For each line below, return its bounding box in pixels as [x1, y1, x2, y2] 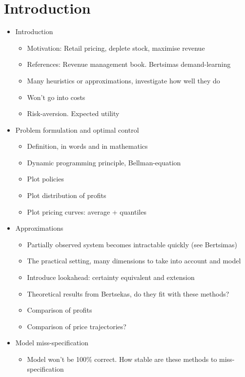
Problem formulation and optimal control [15, 124, 139, 135]
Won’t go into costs [27, 92, 85, 102]
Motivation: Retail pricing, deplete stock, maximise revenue [27, 42, 205, 53]
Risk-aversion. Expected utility [27, 108, 120, 119]
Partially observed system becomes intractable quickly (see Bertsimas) [27, 239, 237, 249]
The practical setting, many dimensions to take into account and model [27, 256, 241, 266]
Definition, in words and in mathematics [27, 141, 148, 151]
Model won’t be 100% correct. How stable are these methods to [27, 354, 217, 364]
